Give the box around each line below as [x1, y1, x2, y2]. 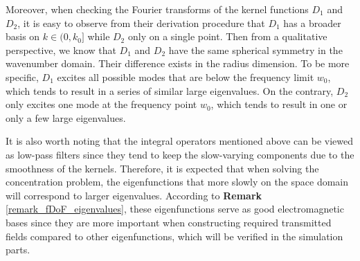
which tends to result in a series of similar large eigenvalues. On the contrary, [6, 83, 334, 98]
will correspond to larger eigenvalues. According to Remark [6, 188, 262, 202]
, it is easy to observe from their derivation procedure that [17, 15, 265, 30]
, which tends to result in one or [210, 97, 348, 111]
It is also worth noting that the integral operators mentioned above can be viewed [6, 134, 354, 148]
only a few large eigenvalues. [6, 110, 126, 125]
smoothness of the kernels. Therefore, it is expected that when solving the [6, 161, 319, 175]
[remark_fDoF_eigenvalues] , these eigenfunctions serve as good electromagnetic [6, 201, 344, 216]
